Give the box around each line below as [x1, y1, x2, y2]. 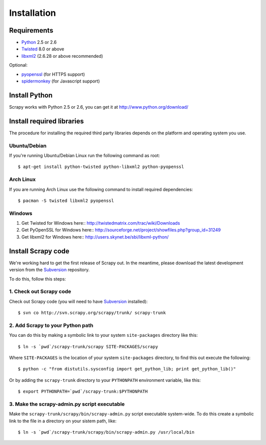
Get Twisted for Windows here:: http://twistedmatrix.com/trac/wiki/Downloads [21, 220, 180, 226]
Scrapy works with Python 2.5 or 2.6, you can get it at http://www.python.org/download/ [9, 104, 189, 110]
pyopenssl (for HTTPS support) [21, 71, 85, 77]
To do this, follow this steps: [9, 276, 66, 282]
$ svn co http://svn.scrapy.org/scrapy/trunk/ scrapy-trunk [18, 310, 166, 316]
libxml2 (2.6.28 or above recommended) [21, 53, 103, 59]
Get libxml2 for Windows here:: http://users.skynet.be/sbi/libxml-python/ [21, 234, 169, 240]
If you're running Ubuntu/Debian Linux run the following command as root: [9, 152, 160, 158]
